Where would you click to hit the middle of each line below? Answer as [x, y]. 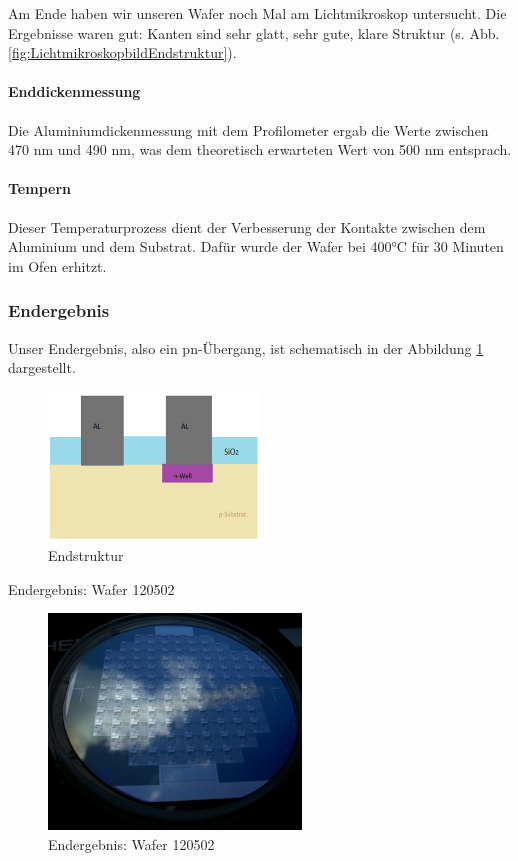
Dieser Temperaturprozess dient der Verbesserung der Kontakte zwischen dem [247, 226]
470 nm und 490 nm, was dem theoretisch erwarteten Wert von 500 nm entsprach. [260, 149]
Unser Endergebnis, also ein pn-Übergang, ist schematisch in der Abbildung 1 [246, 347]
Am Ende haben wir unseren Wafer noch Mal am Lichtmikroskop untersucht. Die [257, 13]
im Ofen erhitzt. [57, 265]
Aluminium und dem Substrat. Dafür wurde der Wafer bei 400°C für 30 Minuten [256, 246]
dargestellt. [42, 367]
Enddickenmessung [74, 91]
